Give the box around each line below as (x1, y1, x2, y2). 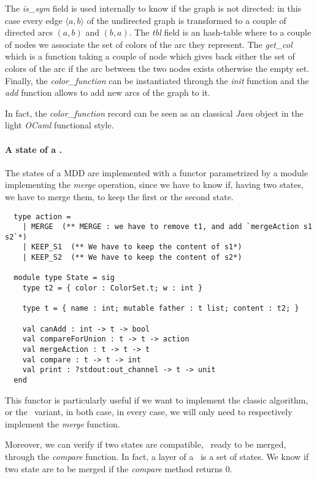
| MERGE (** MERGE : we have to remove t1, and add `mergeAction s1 (22, 222, 313, 232)
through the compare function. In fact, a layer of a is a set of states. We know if (5, 450, 309, 463)
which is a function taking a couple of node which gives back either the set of (5, 50, 295, 63)
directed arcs (5, 26, 53, 39)
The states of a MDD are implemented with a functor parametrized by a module (5, 166, 308, 179)
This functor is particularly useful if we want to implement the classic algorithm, (5, 393, 308, 406)
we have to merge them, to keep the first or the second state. (5, 190, 234, 203)
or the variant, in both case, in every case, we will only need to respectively (5, 405, 292, 418)
